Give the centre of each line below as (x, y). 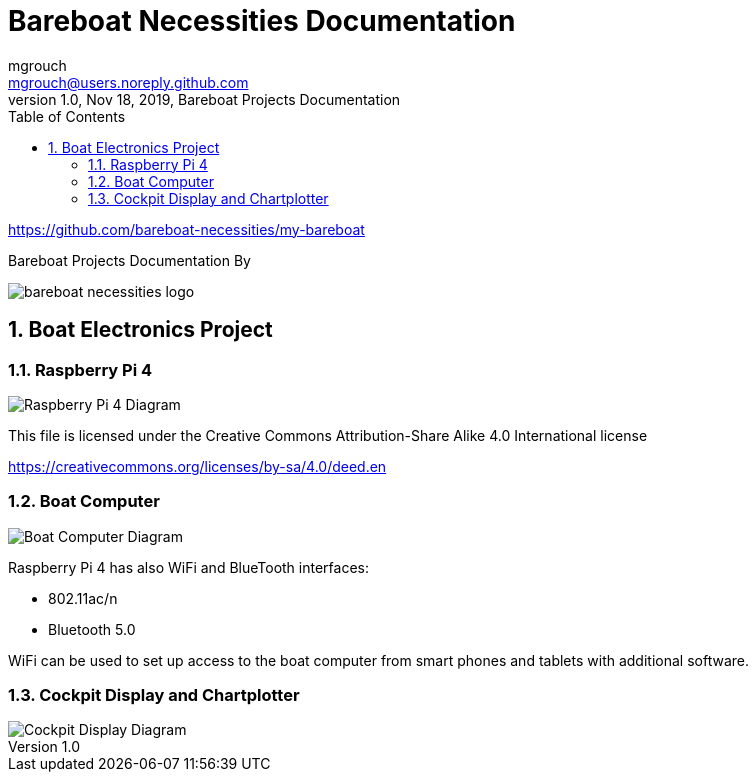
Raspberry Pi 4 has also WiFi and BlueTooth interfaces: (188, 567)
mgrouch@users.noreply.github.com (128, 82)
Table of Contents (67, 116)
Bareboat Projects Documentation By (129, 260)
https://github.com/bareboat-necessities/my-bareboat (186, 229)
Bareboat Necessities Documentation (262, 21)
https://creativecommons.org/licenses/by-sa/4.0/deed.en (197, 466)
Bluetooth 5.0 (92, 629)
